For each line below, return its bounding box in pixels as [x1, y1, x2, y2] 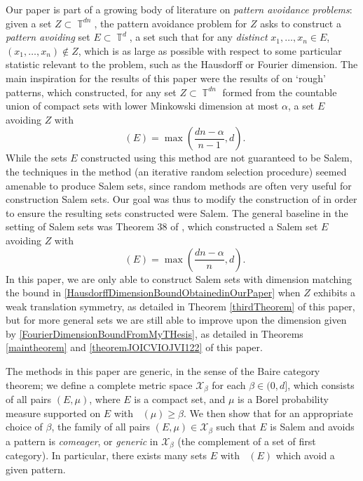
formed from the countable [222, 84, 337, 99]
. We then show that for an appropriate [184, 405, 353, 420]
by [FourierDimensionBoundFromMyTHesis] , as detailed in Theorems [6, 326, 303, 341]
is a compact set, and [134, 392, 226, 407]
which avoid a [275, 448, 335, 463]
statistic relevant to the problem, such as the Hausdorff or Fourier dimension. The [6, 57, 358, 72]
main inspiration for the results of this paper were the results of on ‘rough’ [6, 70, 326, 85]
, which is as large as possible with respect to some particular [78, 43, 342, 58]
